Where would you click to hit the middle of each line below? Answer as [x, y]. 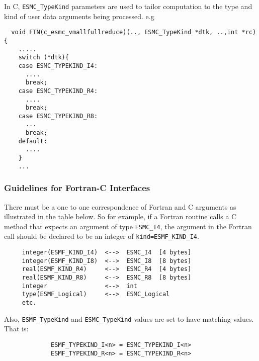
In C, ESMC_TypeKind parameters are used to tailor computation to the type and [128, 6]
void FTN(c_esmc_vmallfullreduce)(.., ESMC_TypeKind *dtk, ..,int [125, 32]
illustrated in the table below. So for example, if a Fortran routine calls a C [120, 216]
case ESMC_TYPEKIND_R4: [58, 91]
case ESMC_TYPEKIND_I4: [58, 66]
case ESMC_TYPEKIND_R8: [58, 116]
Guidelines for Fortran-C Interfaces [77, 188]
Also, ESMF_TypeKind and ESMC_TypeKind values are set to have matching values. [129, 319]
